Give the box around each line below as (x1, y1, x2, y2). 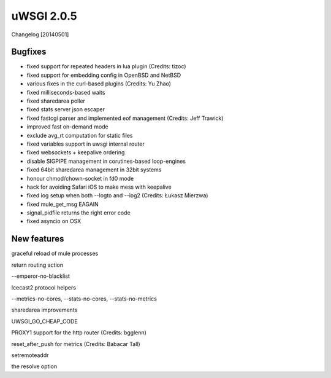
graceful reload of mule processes (11, 250, 99, 258)
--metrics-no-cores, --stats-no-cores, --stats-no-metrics (11, 295, 158, 302)
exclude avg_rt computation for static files (26, 132, 133, 139)
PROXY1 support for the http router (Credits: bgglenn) (11, 329, 147, 336)
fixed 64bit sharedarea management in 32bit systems (26, 166, 162, 173)
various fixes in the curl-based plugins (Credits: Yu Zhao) (26, 80, 172, 87)
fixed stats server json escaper (26, 106, 105, 113)
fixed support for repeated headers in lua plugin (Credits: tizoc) (26, 63, 186, 70)
